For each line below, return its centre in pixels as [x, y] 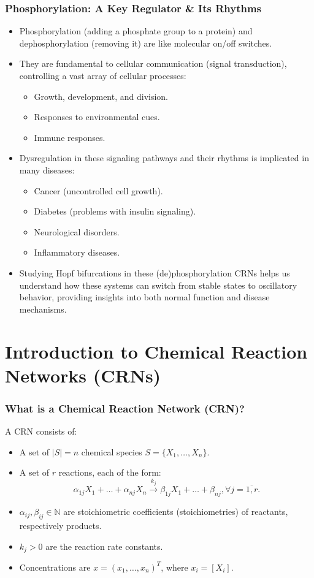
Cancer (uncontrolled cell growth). [98, 190]
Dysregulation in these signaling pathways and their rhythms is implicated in [164, 158]
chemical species [112, 451]
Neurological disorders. [77, 231]
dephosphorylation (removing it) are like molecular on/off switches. [146, 43]
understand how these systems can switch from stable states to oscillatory [158, 285]
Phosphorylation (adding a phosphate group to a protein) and [136, 31]
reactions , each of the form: [110, 472]
